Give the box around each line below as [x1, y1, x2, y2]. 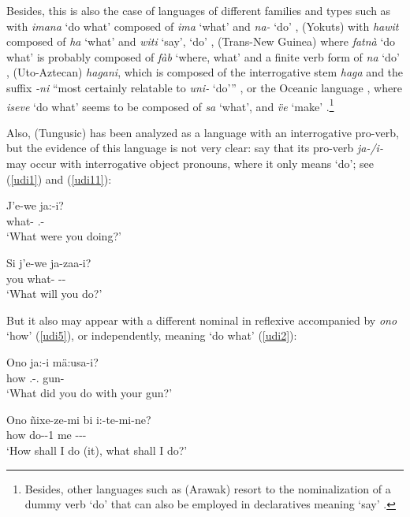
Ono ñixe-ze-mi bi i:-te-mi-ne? [6, 411, 151, 427]
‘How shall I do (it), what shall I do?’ [6, 441, 188, 458]
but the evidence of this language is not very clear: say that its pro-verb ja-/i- [6, 139, 383, 156]
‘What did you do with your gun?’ [6, 385, 173, 401]
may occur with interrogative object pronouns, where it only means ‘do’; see [6, 155, 374, 171]
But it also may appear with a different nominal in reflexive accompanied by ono [6, 311, 397, 328]
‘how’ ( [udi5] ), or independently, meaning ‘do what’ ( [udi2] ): [6, 327, 297, 344]
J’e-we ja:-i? [6, 197, 64, 214]
